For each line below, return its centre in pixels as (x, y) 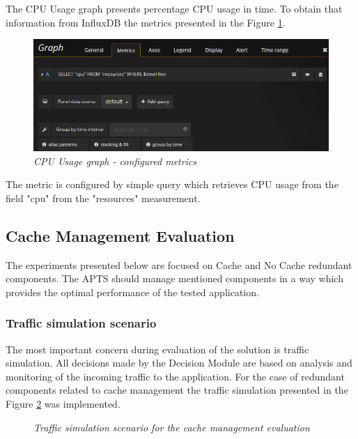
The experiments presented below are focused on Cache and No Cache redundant (179, 264)
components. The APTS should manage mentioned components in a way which (174, 278)
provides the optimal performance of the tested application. (132, 292)
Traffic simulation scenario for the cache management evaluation (172, 427)
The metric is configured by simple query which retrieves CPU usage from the (172, 184)
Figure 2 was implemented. (63, 403)
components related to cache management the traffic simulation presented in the (177, 390)
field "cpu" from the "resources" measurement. (103, 198)
